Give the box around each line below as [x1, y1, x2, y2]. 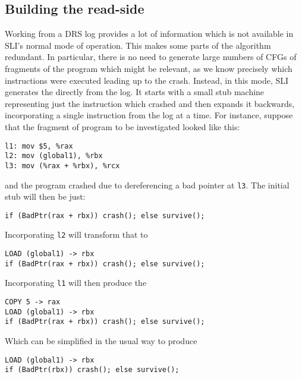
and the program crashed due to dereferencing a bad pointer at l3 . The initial [5, 178, 290, 191]
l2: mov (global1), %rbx [5, 152, 103, 160]
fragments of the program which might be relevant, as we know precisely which [5, 62, 292, 74]
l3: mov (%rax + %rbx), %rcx [5, 161, 120, 170]
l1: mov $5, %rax [5, 141, 73, 150]
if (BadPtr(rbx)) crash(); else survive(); [5, 366, 180, 374]
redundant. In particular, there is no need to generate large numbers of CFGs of [5, 51, 297, 63]
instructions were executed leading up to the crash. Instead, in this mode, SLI [5, 74, 289, 86]
